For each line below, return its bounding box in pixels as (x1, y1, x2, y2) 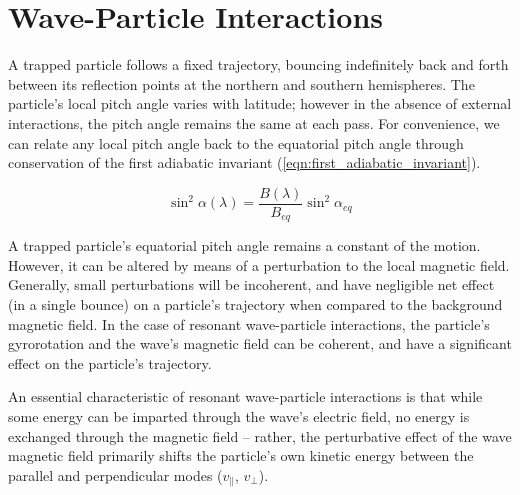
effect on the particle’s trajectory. (8, 352, 212, 373)
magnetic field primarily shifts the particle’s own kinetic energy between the (8, 445, 474, 466)
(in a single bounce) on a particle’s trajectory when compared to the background (8, 293, 503, 314)
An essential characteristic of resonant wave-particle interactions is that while (8, 386, 483, 407)
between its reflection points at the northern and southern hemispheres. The (8, 73, 475, 94)
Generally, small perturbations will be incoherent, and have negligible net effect (8, 274, 495, 295)
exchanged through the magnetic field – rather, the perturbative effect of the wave (8, 425, 512, 446)
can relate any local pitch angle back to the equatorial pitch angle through (8, 132, 464, 153)
